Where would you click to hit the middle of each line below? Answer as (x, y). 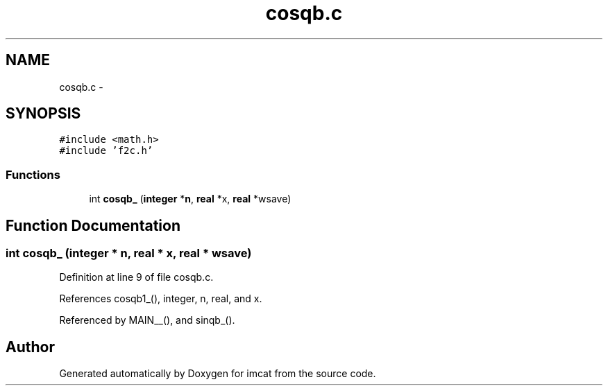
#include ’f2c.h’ (106, 151)
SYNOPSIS (43, 114)
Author (30, 347)
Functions (33, 174)
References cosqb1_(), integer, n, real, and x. (161, 299)
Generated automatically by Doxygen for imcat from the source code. (218, 374)
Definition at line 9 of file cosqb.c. (136, 277)
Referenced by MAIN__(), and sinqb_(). (147, 320)
